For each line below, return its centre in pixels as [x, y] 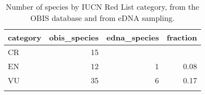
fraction [182, 37]
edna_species [133, 37]
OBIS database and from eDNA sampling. [102, 18]
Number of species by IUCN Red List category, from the [102, 7]
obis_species [74, 37]
